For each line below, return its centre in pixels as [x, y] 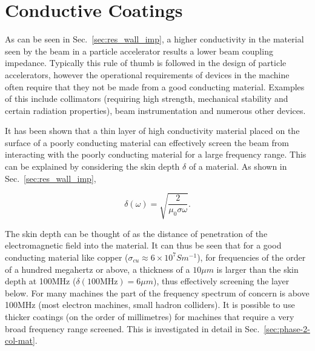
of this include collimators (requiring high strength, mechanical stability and [147, 99]
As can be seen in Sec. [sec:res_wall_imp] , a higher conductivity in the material [154, 39]
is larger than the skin [257, 269]
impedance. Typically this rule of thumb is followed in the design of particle [146, 63]
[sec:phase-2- [287, 328]
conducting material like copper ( [67, 257]
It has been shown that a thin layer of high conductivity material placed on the [152, 131]
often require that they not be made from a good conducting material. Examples [155, 86]
